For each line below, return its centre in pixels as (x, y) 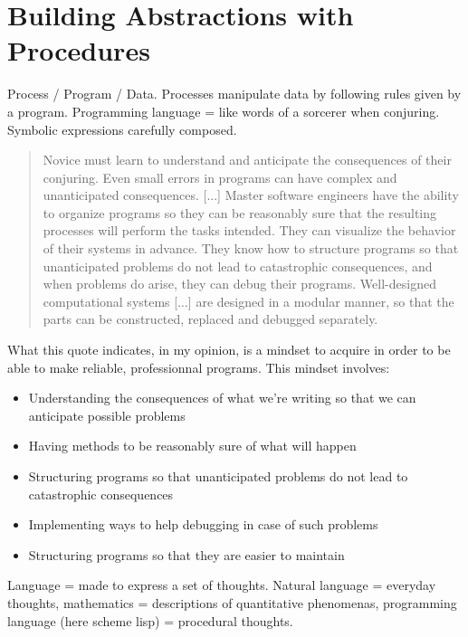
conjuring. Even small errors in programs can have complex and (220, 177)
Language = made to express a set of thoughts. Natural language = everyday (222, 585)
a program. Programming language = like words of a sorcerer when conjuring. (224, 111)
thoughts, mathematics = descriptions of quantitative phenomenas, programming (232, 602)
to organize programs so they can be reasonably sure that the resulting (240, 212)
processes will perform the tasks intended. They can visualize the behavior (249, 230)
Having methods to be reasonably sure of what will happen (192, 446)
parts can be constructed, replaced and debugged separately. (210, 319)
